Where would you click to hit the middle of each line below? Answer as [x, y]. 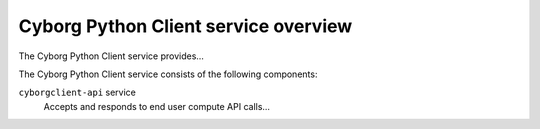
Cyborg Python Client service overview [185, 26]
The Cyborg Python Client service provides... [111, 56]
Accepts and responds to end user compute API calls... [156, 106]
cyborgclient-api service [77, 92]
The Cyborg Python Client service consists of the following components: [168, 74]
